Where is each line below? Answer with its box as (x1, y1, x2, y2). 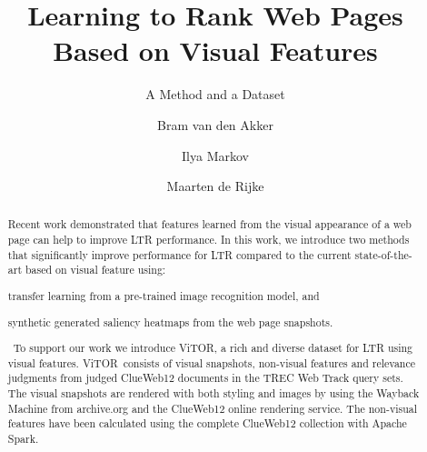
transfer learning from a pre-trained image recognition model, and (7, 288, 320, 303)
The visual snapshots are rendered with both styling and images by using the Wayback (7, 386, 420, 401)
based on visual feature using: (25, 262, 166, 277)
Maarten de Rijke (166, 176, 264, 196)
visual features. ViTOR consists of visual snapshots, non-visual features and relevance (7, 355, 416, 370)
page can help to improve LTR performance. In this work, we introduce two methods (7, 232, 410, 247)
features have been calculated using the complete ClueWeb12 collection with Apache (7, 416, 407, 431)
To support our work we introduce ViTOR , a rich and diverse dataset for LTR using (13, 340, 413, 356)
